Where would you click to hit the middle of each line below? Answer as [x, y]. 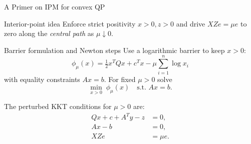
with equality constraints [42, 79]
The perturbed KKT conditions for [58, 106]
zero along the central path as [49, 33]
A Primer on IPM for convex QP [55, 6]
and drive [191, 23]
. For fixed [120, 79]
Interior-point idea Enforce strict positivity [70, 23]
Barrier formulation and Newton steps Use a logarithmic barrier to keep [114, 50]
